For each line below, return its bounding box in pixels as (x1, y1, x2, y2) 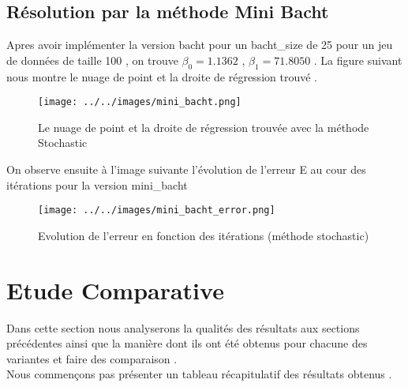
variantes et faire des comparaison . (6, 350, 178, 366)
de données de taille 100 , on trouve (6, 51, 178, 68)
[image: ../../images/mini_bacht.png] (38, 96, 241, 108)
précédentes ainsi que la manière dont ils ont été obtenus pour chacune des (6, 335, 368, 351)
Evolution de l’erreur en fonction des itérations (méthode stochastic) (38, 227, 369, 243)
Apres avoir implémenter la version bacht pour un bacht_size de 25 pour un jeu (6, 36, 393, 53)
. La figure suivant (313, 51, 402, 68)
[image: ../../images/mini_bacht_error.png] (38, 205, 275, 216)
